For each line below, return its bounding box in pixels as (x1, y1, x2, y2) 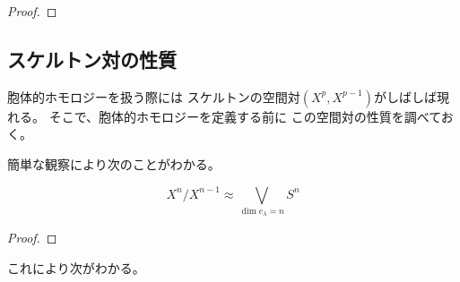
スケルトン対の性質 (7, 45, 177, 73)
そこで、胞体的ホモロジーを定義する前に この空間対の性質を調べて (48, 107, 441, 125)
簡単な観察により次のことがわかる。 (7, 154, 221, 173)
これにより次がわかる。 (7, 258, 145, 277)
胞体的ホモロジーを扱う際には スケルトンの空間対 (7, 87, 300, 106)
